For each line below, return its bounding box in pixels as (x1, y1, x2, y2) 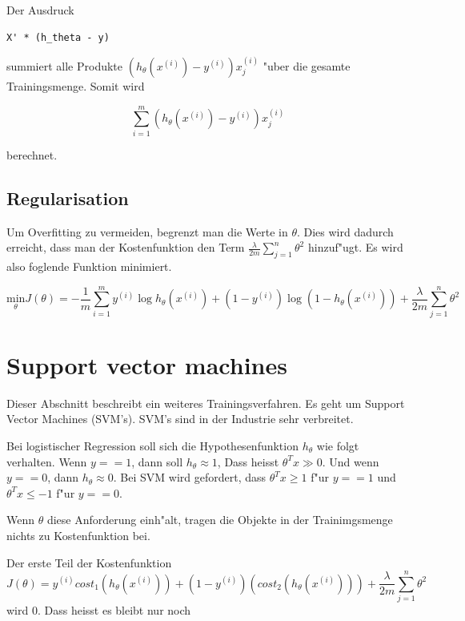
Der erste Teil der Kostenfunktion (6, 554, 172, 571)
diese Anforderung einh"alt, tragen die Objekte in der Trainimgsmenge (46, 511, 393, 528)
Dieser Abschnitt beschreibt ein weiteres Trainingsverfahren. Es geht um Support (6, 394, 405, 411)
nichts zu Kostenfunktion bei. (6, 526, 150, 543)
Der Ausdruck (6, 2, 74, 18)
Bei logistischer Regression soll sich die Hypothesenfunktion (6, 437, 299, 454)
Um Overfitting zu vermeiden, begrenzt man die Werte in (6, 223, 288, 240)
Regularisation (6, 185, 129, 210)
